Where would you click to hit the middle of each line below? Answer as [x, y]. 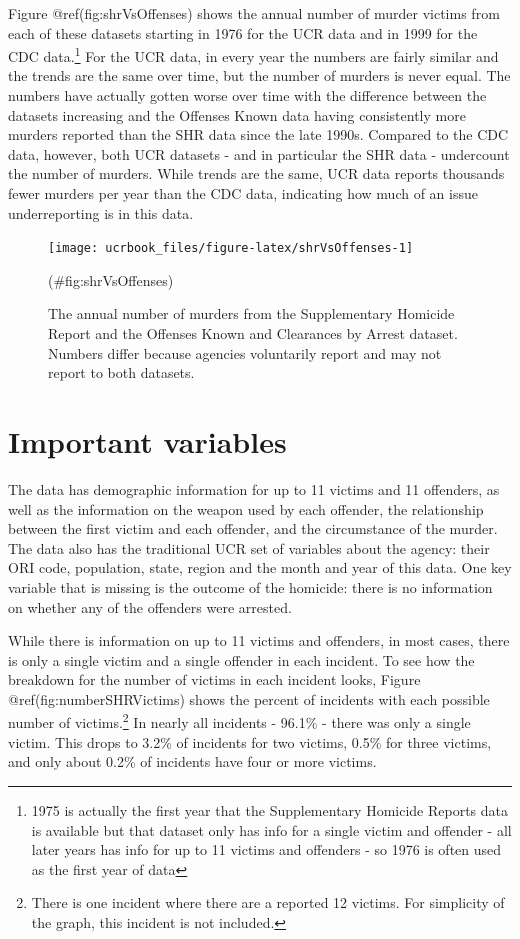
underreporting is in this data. [101, 212]
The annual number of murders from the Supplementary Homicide [251, 313]
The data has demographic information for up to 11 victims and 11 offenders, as [254, 488]
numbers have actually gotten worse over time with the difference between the [247, 95]
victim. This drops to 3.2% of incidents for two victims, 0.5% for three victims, [250, 741]
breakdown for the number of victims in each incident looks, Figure [214, 679]
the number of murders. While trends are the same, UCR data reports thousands [256, 173]
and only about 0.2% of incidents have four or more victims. [192, 761]
